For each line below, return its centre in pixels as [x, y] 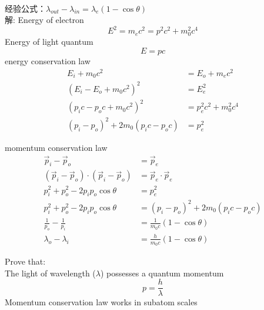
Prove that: [25, 261]
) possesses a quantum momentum [162, 273]
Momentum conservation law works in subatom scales [101, 302]
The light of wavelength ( [50, 273]
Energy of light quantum [49, 42]
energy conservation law [48, 61]
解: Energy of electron [44, 20]
